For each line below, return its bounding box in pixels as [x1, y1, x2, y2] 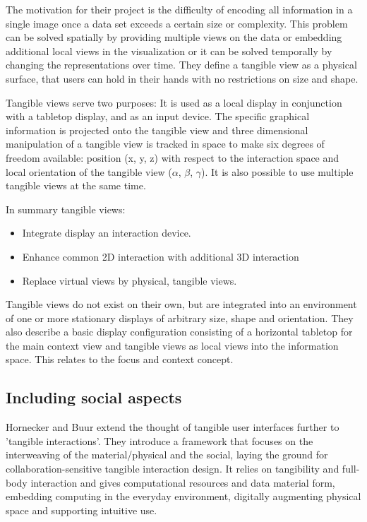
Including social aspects [6, 386, 182, 408]
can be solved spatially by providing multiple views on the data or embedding [6, 30, 342, 45]
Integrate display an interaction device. [22, 225, 191, 240]
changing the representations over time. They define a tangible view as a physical [6, 57, 357, 72]
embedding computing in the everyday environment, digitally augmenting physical [6, 489, 361, 504]
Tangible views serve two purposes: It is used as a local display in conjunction [6, 95, 342, 109]
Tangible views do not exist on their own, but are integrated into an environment [6, 297, 357, 312]
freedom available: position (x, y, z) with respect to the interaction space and [6, 150, 339, 165]
